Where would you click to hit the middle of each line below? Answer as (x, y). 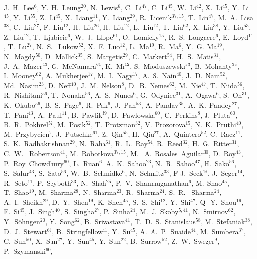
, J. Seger (223, 173)
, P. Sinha (115, 212)
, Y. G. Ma (199, 46)
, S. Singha (77, 212)
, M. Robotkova (90, 153)
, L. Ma (137, 46)
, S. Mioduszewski (157, 66)
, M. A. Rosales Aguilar (165, 153)
